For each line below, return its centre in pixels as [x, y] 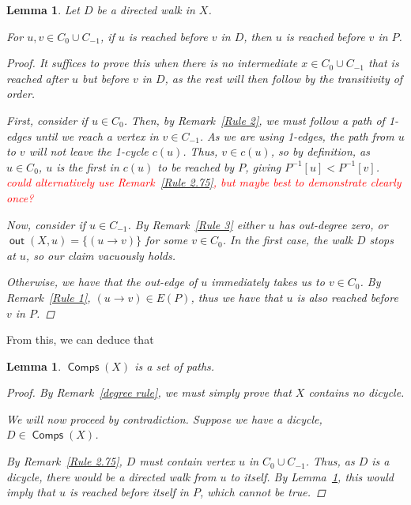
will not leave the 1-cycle [89, 151]
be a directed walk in [146, 9]
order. [21, 94]
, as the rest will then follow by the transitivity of [284, 78]
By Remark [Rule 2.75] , [64, 461]
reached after [38, 78]
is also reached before [347, 297]
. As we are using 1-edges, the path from [297, 136]
